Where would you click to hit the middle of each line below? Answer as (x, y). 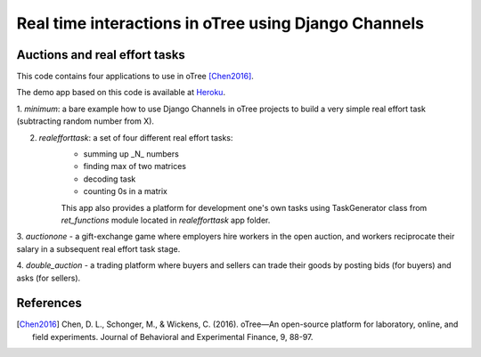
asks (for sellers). (49, 278)
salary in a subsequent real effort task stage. (98, 248)
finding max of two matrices (135, 166)
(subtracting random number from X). (86, 121)
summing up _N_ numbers (131, 154)
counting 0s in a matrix (126, 191)
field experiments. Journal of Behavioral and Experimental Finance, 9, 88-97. (173, 337)
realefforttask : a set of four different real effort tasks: (136, 137)
